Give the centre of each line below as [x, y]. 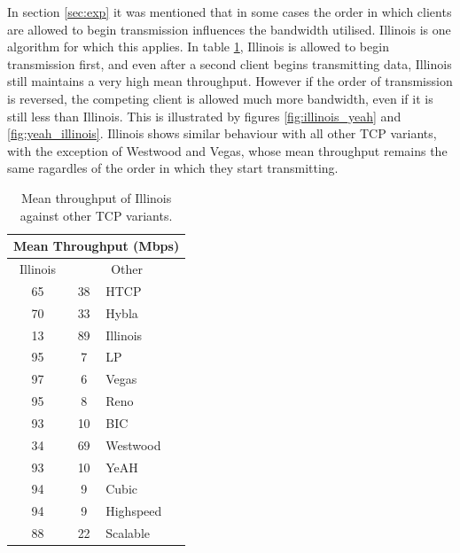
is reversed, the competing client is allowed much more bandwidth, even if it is [220, 98]
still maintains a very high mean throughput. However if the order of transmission [230, 81]
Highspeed [134, 511]
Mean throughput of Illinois [96, 197]
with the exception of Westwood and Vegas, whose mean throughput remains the [227, 150]
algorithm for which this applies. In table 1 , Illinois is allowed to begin [198, 47]
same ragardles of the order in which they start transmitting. [173, 168]
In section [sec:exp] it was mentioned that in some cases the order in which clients [230, 12]
